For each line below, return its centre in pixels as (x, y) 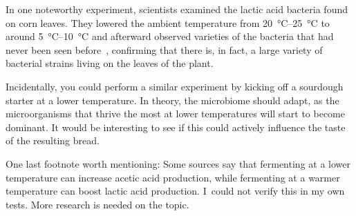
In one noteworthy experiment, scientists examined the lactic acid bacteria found (177, 9)
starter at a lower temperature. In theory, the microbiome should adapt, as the (172, 100)
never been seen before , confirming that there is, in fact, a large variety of (164, 49)
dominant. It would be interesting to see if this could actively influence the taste (176, 127)
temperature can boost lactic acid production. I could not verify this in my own (175, 191)
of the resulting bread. (53, 140)
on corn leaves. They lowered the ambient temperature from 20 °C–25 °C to (168, 22)
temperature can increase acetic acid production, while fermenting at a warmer (173, 177)
